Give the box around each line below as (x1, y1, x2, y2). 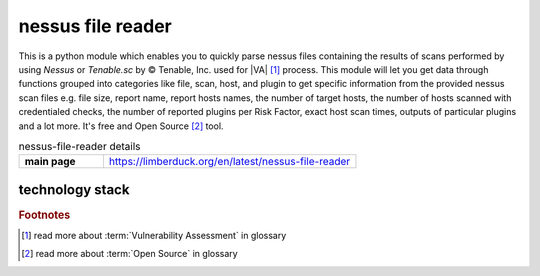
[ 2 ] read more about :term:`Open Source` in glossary (21, 248, 239, 260)
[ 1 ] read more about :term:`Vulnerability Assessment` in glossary (21, 230, 287, 242)
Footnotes (18, 208, 71, 222)
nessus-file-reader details (18, 140, 141, 154)
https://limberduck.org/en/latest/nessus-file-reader (108, 155, 351, 169)
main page (24, 155, 76, 169)
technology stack (18, 181, 130, 198)
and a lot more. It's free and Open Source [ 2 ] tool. (18, 120, 224, 132)
